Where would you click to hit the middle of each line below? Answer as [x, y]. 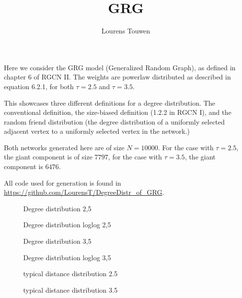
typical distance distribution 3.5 [70, 290]
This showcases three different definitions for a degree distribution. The [110, 102]
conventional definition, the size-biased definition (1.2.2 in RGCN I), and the [118, 112]
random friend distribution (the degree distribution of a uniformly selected [114, 121]
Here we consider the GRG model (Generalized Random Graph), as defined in [120, 67]
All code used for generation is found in [63, 182]
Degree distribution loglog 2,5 [67, 225]
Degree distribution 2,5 [57, 208]
